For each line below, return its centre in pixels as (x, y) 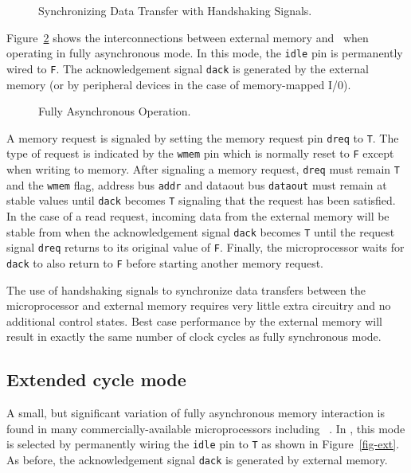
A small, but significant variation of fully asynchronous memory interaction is (196, 413)
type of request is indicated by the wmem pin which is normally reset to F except (200, 153)
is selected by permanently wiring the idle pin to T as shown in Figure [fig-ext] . (203, 444)
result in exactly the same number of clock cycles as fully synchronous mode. (194, 336)
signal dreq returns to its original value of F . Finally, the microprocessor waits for (205, 247)
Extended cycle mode (96, 379)
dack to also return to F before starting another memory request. (165, 262)
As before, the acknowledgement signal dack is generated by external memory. (197, 459)
